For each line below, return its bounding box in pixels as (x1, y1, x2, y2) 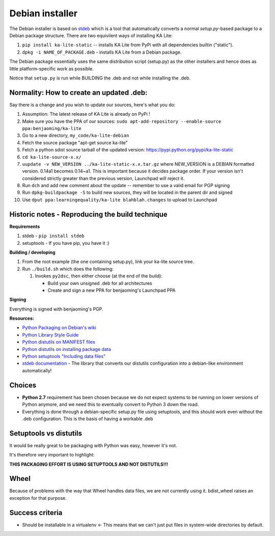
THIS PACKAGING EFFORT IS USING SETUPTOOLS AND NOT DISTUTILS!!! (9, 461, 168, 467)
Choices (9, 380, 37, 390)
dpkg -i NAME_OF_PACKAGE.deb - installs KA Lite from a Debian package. (22, 49, 182, 55)
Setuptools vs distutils (9, 429, 82, 438)
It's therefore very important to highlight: (9, 452, 95, 458)
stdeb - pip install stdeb (22, 233, 85, 239)
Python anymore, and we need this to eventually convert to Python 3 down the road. (22, 401, 199, 407)
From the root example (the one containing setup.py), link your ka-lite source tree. (22, 259, 195, 265)
